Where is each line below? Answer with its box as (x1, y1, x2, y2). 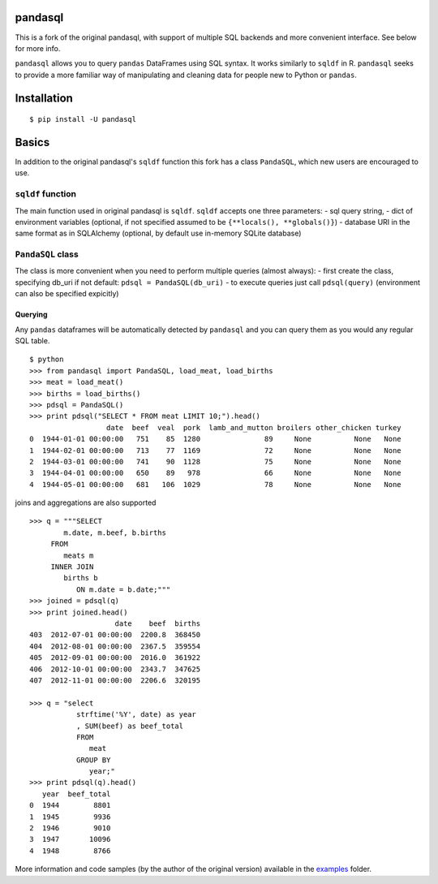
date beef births (114, 619, 201, 628)
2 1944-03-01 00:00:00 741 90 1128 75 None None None (29, 457, 401, 466)
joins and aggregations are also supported (15, 498, 157, 507)
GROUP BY (75, 755, 111, 765)
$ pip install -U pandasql (29, 114, 137, 124)
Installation (15, 91, 73, 105)
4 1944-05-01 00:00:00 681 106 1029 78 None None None (29, 480, 401, 489)
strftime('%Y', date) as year (75, 710, 196, 719)
